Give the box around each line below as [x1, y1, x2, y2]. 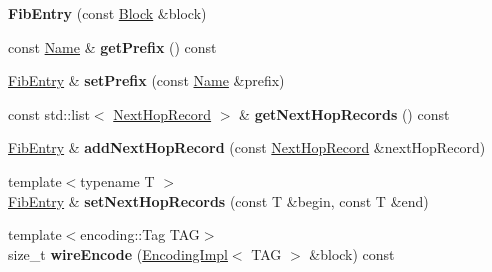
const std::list [8, 103, 90, 124]
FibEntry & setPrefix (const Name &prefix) [8, 70, 285, 91]
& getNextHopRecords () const [239, 103, 450, 124]
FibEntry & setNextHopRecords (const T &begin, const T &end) [8, 190, 429, 211]
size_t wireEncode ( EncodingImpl [8, 243, 228, 264]
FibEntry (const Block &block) [8, 3, 207, 23]
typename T [80, 170, 155, 191]
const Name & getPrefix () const [8, 36, 217, 57]
